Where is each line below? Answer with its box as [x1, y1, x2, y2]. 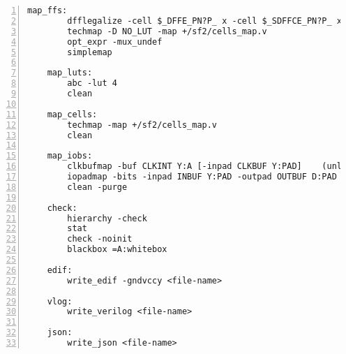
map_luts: [47, 68, 93, 78]
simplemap [67, 47, 112, 57]
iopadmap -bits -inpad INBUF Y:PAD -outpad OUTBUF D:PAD [67, 172, 337, 182]
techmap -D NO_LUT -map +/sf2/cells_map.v [67, 26, 267, 36]
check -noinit [67, 234, 133, 244]
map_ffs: [27, 6, 68, 15]
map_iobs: [47, 151, 93, 161]
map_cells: [47, 109, 98, 119]
